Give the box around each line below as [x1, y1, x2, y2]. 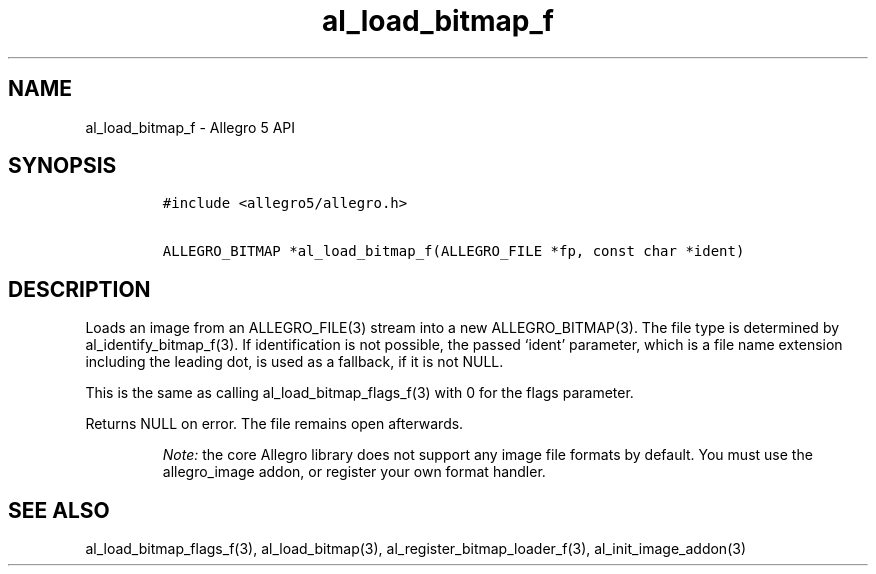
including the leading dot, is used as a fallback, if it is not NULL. [85, 353, 504, 371]
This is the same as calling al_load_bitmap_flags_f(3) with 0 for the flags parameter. [85, 384, 634, 402]
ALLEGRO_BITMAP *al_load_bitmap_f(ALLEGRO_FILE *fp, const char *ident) [162, 243, 745, 260]
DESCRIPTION [8, 276, 151, 302]
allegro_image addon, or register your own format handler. [162, 463, 546, 481]
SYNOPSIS [8, 153, 117, 179]
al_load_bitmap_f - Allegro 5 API [85, 118, 295, 136]
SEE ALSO [8, 497, 110, 523]
